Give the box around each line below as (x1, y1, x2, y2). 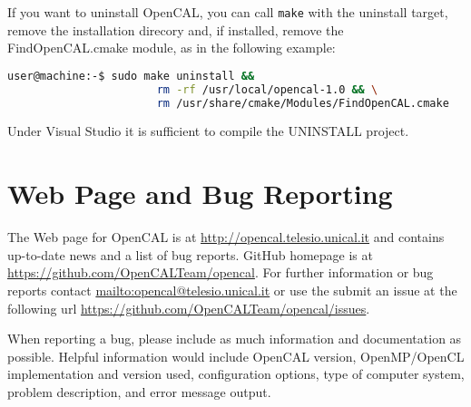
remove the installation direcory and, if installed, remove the (7, 20, 344, 39)
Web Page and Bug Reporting (7, 175, 393, 212)
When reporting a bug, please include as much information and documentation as (7, 329, 462, 348)
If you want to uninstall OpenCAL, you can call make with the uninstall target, (7, 3, 448, 21)
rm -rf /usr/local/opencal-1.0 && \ (156, 82, 378, 96)
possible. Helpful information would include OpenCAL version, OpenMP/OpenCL (7, 346, 465, 365)
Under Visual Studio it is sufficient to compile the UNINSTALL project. (7, 121, 409, 141)
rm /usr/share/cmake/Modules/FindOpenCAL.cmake (156, 96, 449, 110)
